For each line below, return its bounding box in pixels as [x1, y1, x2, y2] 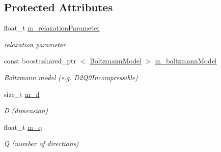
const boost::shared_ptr [4, 56, 76, 66]
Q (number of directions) [4, 138, 79, 149]
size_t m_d [4, 89, 40, 99]
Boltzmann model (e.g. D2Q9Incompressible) [4, 72, 138, 82]
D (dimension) [4, 105, 48, 116]
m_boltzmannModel [155, 56, 217, 66]
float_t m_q [4, 122, 42, 132]
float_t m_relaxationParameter [4, 23, 100, 33]
